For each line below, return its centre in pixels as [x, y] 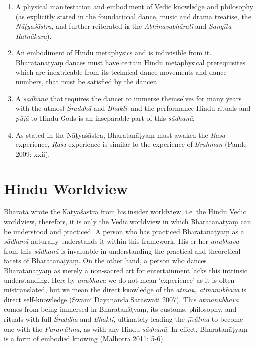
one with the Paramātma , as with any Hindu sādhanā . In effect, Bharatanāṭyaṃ [126, 328]
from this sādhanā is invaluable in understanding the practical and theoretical [122, 250]
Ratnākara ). [33, 35]
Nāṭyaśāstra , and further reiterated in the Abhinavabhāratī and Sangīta [124, 26]
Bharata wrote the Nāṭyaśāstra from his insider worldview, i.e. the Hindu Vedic [125, 212]
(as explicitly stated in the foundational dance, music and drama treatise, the [133, 16]
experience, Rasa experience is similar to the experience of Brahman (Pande [131, 144]
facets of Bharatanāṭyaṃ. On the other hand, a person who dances [105, 260]
